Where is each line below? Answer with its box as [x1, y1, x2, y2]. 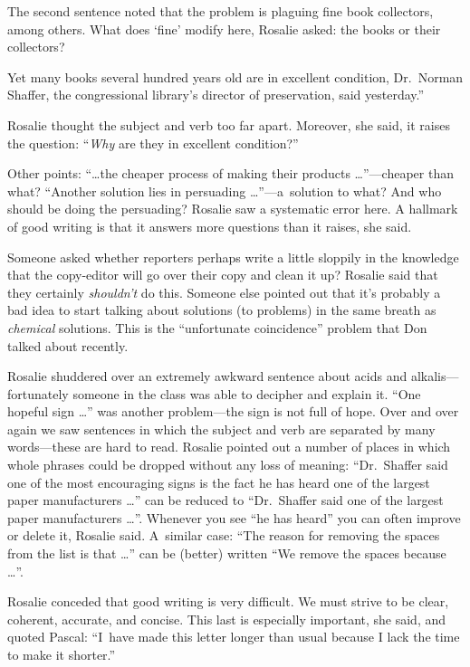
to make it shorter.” [7, 645, 116, 663]
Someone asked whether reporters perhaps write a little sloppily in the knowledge [7, 247, 459, 266]
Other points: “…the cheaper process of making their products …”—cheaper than [7, 164, 454, 183]
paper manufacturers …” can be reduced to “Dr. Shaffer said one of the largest [7, 491, 444, 510]
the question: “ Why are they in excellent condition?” [7, 133, 299, 152]
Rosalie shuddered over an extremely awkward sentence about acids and [7, 367, 408, 386]
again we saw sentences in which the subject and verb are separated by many [7, 419, 436, 438]
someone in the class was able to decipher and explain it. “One [72, 384, 421, 403]
